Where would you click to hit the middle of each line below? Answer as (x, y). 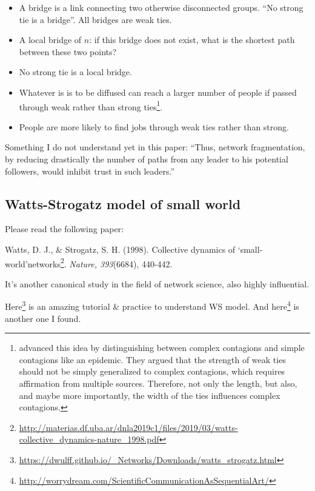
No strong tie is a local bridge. (75, 72)
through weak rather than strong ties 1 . (91, 105)
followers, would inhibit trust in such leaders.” (90, 171)
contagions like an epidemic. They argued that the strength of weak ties (152, 359)
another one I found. (43, 318)
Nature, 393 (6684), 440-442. (121, 263)
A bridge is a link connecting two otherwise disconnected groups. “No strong (161, 7)
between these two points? (68, 51)
